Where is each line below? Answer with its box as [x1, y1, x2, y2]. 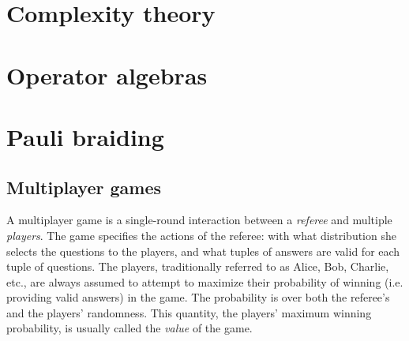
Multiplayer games [6, 174, 161, 199]
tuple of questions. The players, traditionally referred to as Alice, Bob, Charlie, [6, 258, 389, 275]
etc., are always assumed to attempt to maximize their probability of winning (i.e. [6, 273, 403, 290]
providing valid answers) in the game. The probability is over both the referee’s [6, 289, 390, 305]
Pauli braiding [6, 120, 164, 152]
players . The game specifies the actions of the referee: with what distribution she [6, 227, 396, 243]
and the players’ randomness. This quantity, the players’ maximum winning [6, 304, 372, 320]
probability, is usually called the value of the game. [6, 320, 253, 336]
